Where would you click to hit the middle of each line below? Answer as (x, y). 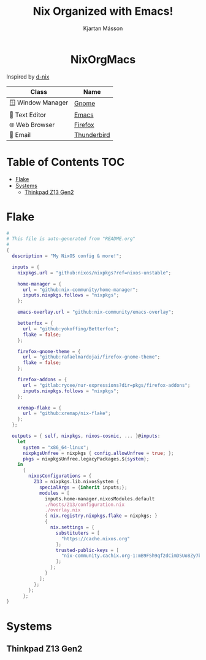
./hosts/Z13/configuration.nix (85, 505)
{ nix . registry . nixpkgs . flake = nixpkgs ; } (101, 516)
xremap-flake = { (40, 408)
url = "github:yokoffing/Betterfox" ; (71, 329)
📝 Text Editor (28, 115)
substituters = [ (78, 533)
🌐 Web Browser (32, 125)
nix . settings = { (72, 527)
